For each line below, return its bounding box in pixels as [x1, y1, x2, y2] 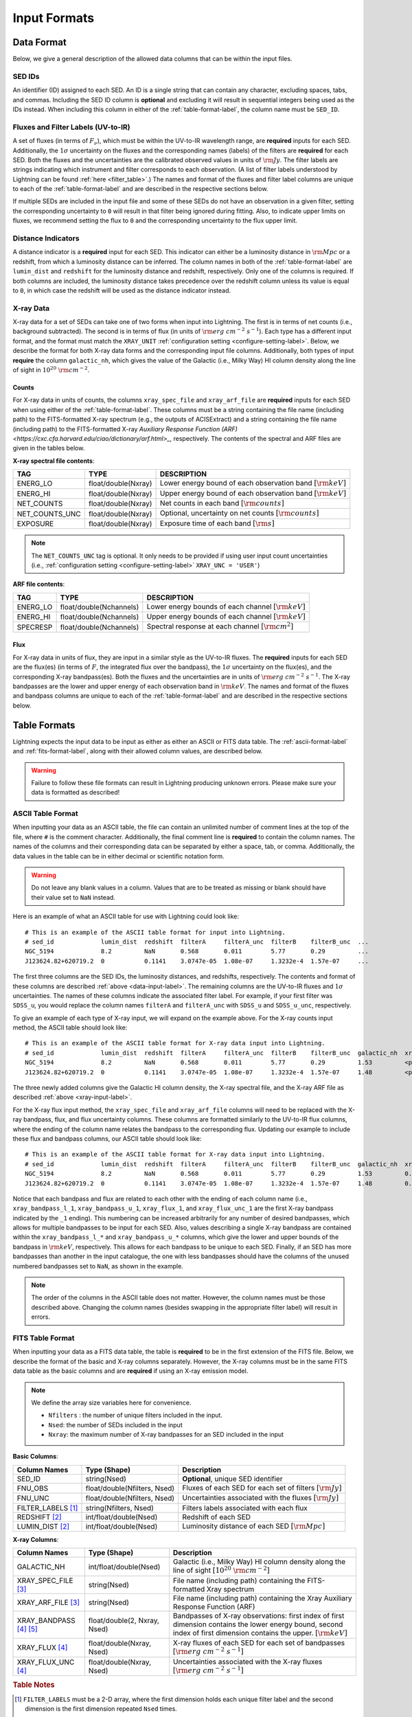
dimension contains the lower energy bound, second [172, 1619, 343, 1629]
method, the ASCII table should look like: [12, 1023, 128, 1032]
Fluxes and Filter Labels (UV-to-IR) [12, 122, 130, 132]
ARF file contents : [12, 580, 65, 589]
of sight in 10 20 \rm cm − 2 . [12, 365, 90, 374]
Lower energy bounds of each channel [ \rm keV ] [146, 602, 306, 611]
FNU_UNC [16, 1494, 49, 1503]
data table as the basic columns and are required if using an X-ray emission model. [12, 1367, 249, 1375]
